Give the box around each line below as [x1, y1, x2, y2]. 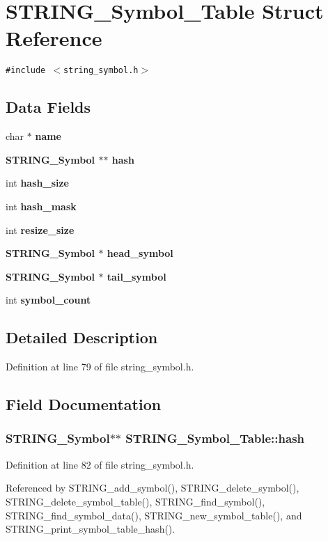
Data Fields [6, 96, 91, 118]
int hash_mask [6, 198, 77, 213]
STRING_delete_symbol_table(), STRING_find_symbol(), [6, 494, 265, 508]
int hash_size [6, 175, 69, 190]
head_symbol [107, 246, 173, 260]
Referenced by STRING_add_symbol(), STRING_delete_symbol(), [6, 480, 299, 495]
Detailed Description [6, 327, 158, 348]
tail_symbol [107, 269, 166, 283]
